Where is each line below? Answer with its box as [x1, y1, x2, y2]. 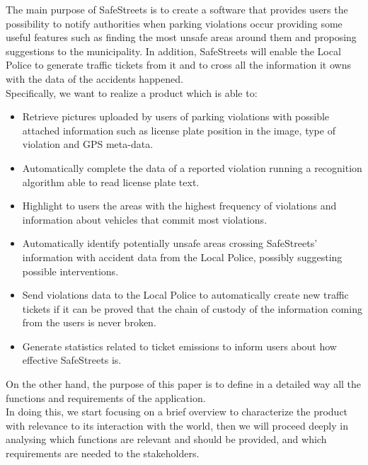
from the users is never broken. [22, 315, 156, 330]
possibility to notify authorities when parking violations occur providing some [6, 16, 343, 30]
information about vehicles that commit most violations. [22, 212, 268, 226]
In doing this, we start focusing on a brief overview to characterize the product [6, 404, 348, 419]
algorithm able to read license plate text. [22, 174, 200, 189]
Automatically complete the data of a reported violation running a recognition [22, 160, 362, 175]
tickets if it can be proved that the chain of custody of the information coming [22, 301, 362, 316]
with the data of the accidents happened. [6, 71, 183, 86]
